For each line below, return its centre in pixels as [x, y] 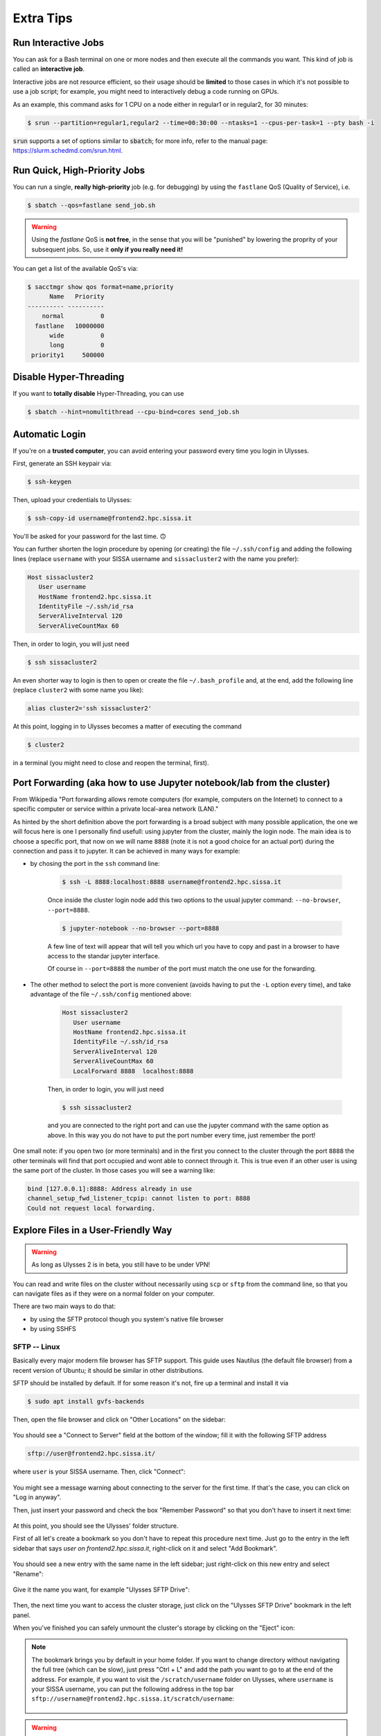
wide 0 [77, 335]
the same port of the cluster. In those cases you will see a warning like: [114, 1171]
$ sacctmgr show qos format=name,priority [100, 287]
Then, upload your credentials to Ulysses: [72, 500]
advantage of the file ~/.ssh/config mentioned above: [111, 994]
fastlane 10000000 [70, 326]
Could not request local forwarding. [91, 1208]
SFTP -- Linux [36, 1346]
